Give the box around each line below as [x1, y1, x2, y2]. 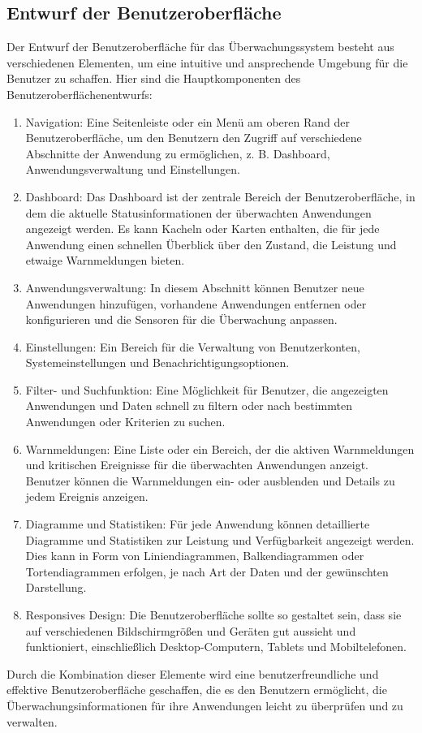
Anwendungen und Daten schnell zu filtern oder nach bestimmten [25, 397, 352, 414]
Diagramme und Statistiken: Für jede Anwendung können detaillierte [25, 515, 370, 533]
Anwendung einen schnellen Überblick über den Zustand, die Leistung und [25, 235, 397, 252]
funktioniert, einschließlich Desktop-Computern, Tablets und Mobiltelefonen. [25, 638, 407, 655]
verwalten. [6, 713, 58, 730]
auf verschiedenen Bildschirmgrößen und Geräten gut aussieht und [25, 622, 356, 639]
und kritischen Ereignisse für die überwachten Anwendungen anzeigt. [25, 456, 368, 473]
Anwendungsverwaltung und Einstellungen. [25, 161, 240, 178]
